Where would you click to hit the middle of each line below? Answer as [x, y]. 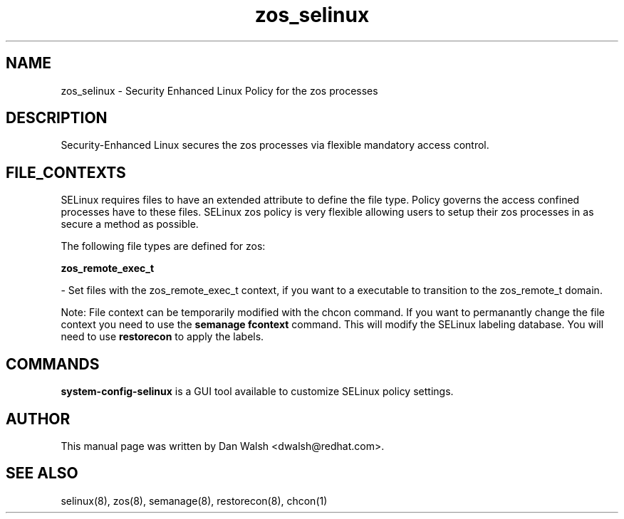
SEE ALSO [42, 473]
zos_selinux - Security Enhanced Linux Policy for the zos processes [219, 90]
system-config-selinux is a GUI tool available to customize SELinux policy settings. [257, 392]
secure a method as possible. [130, 224]
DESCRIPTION [57, 118]
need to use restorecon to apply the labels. [162, 337]
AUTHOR [38, 419]
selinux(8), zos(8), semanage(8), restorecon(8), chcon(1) [194, 500]
